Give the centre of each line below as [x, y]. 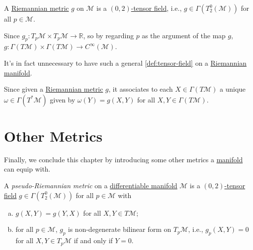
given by [62, 99]
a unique [233, 89]
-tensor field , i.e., [156, 8]
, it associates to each [141, 89]
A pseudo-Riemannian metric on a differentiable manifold [91, 186]
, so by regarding [109, 35]
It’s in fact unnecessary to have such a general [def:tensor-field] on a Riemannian [125, 62]
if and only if [93, 240]
